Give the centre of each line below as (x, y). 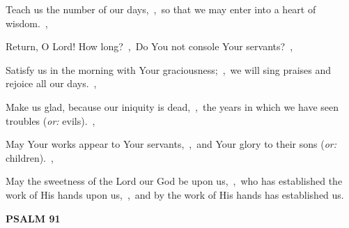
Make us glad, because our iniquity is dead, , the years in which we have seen (172, 106)
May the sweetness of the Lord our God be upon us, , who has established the (174, 181)
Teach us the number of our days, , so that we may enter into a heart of (161, 9)
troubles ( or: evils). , (51, 120)
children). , (30, 157)
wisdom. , (27, 23)
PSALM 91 (33, 218)
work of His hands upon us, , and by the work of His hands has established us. (175, 194)
